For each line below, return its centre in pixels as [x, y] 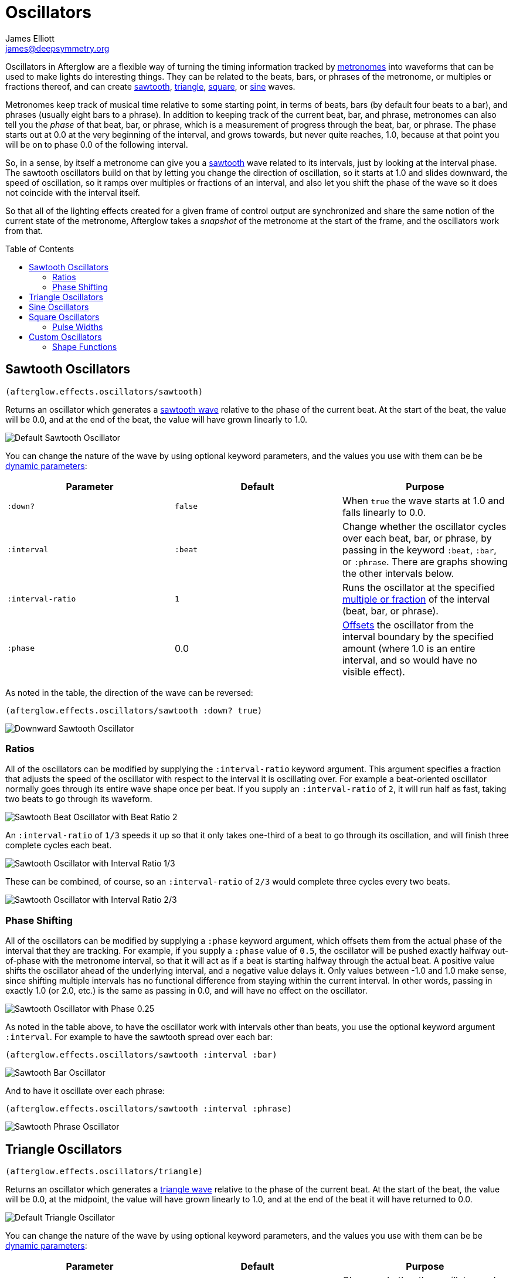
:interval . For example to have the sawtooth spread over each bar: [139, 1037]
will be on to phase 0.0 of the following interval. [97, 144]
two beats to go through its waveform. [79, 799]
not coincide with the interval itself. [73, 192]
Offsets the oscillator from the [408, 625]
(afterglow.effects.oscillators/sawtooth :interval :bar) [141, 1055]
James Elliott [30, 38]
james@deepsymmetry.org [57, 48]
